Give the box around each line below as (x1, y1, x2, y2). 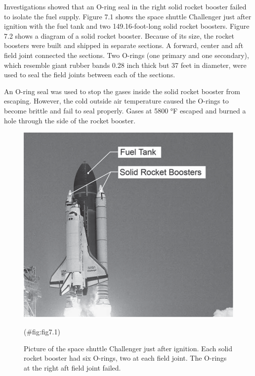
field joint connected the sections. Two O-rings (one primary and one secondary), (4, 50, 249, 60)
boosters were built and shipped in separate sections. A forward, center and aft (4, 40, 244, 51)
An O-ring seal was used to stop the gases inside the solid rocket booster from (4, 86, 240, 96)
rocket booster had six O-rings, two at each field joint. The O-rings (24, 353, 227, 363)
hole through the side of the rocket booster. (4, 115, 135, 125)
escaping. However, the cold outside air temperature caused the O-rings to (4, 96, 229, 106)
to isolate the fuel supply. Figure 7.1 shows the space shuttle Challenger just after (4, 11, 252, 21)
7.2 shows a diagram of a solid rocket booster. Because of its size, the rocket (4, 30, 234, 41)
